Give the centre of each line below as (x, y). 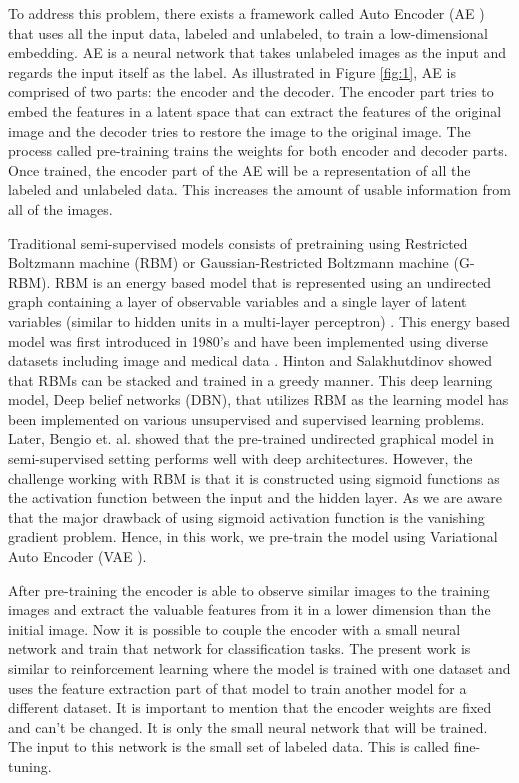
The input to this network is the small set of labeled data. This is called (229, 746)
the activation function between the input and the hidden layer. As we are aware (255, 497)
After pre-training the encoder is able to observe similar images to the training (249, 589)
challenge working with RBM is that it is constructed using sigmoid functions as (254, 477)
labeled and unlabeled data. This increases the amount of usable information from (259, 189)
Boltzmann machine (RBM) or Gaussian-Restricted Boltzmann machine (228, 262)
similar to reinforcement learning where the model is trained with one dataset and (259, 668)
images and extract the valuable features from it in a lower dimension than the (249, 609)
